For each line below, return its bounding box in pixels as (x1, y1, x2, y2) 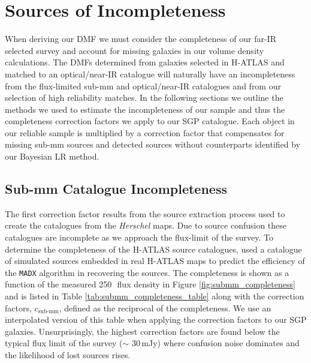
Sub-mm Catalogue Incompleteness (5, 179, 227, 198)
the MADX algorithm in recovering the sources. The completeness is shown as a (5, 266, 289, 278)
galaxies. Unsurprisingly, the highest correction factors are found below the (5, 325, 280, 337)
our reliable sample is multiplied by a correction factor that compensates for (5, 126, 285, 139)
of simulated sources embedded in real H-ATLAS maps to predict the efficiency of (5, 254, 305, 267)
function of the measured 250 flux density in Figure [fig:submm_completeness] (5, 278, 295, 290)
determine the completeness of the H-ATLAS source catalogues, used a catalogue (5, 242, 302, 255)
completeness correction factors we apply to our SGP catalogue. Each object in (5, 115, 295, 127)
